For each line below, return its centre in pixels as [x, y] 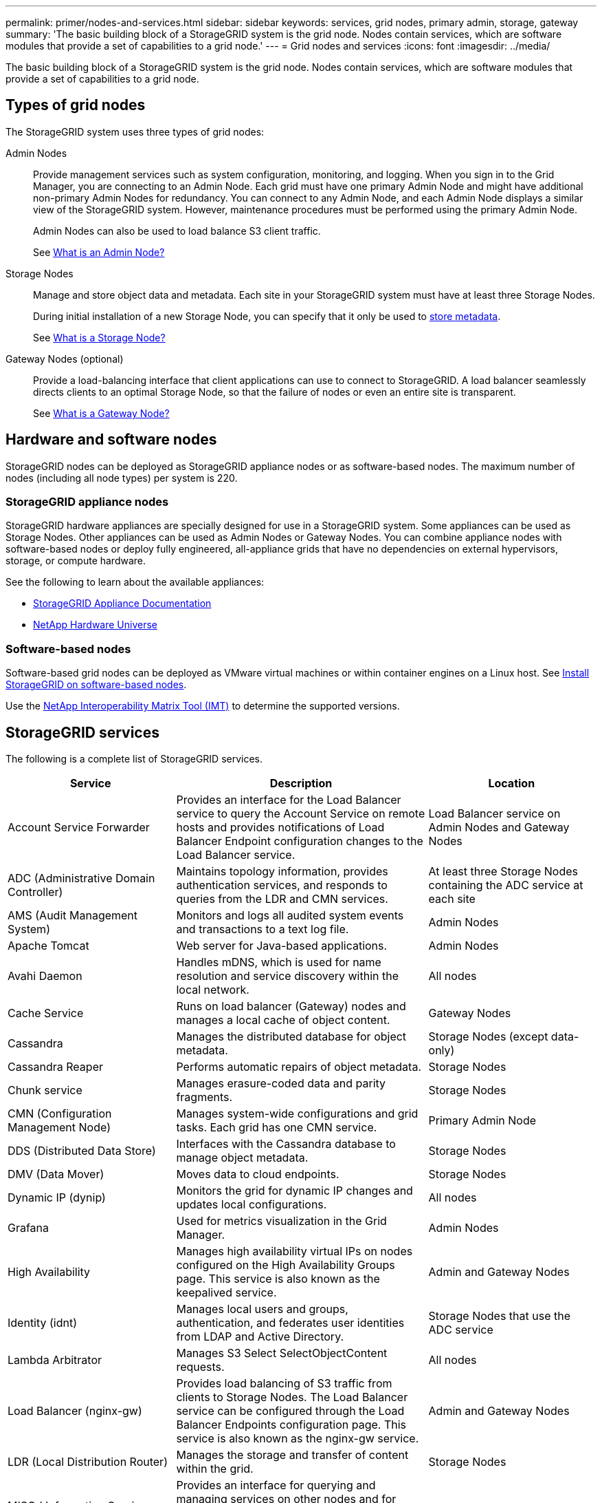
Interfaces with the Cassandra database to [286, 1144]
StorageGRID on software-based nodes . [96, 685]
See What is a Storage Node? [99, 337]
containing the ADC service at [506, 885]
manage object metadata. [242, 1158]
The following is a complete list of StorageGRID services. [134, 759]
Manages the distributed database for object [291, 1037]
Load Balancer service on [494, 814]
